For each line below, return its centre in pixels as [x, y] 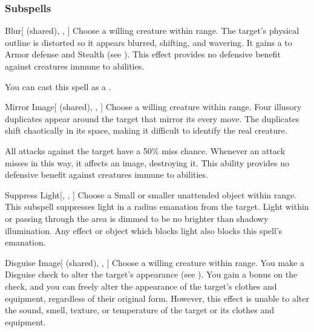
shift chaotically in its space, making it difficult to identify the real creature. [146, 130]
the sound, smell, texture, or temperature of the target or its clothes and [140, 310]
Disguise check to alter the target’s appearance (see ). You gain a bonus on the [151, 274]
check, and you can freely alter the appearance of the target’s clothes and [141, 286]
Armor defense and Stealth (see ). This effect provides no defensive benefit [143, 54]
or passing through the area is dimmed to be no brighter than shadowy [137, 218]
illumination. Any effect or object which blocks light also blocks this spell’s [144, 230]
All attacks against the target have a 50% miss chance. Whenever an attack [145, 150]
